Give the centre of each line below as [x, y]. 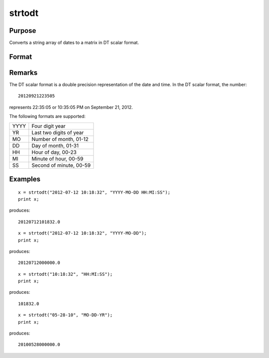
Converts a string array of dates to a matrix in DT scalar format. [74, 43]
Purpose [23, 31]
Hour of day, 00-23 [54, 152]
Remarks [23, 72]
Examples [25, 179]
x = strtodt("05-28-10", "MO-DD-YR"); [66, 315]
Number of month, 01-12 [60, 139]
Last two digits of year [58, 132]
